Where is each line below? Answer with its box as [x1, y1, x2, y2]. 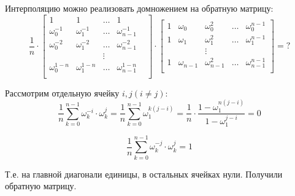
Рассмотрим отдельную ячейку [5, 86, 120, 99]
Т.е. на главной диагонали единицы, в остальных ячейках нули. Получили [5, 167, 283, 180]
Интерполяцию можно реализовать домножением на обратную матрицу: [5, 2, 274, 14]
